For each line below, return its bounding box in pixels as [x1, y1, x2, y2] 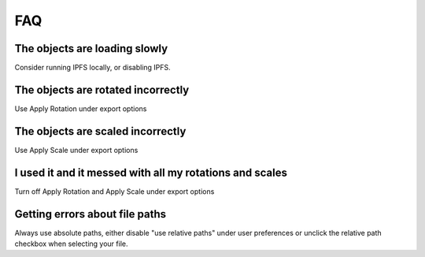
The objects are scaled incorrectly [14, 125, 187, 138]
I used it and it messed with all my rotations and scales [14, 166, 287, 179]
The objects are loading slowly [14, 42, 168, 55]
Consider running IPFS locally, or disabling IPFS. [14, 63, 171, 73]
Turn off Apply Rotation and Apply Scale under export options [14, 186, 215, 196]
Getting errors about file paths [14, 207, 167, 221]
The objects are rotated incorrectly [14, 83, 190, 96]
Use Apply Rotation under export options [14, 103, 147, 114]
